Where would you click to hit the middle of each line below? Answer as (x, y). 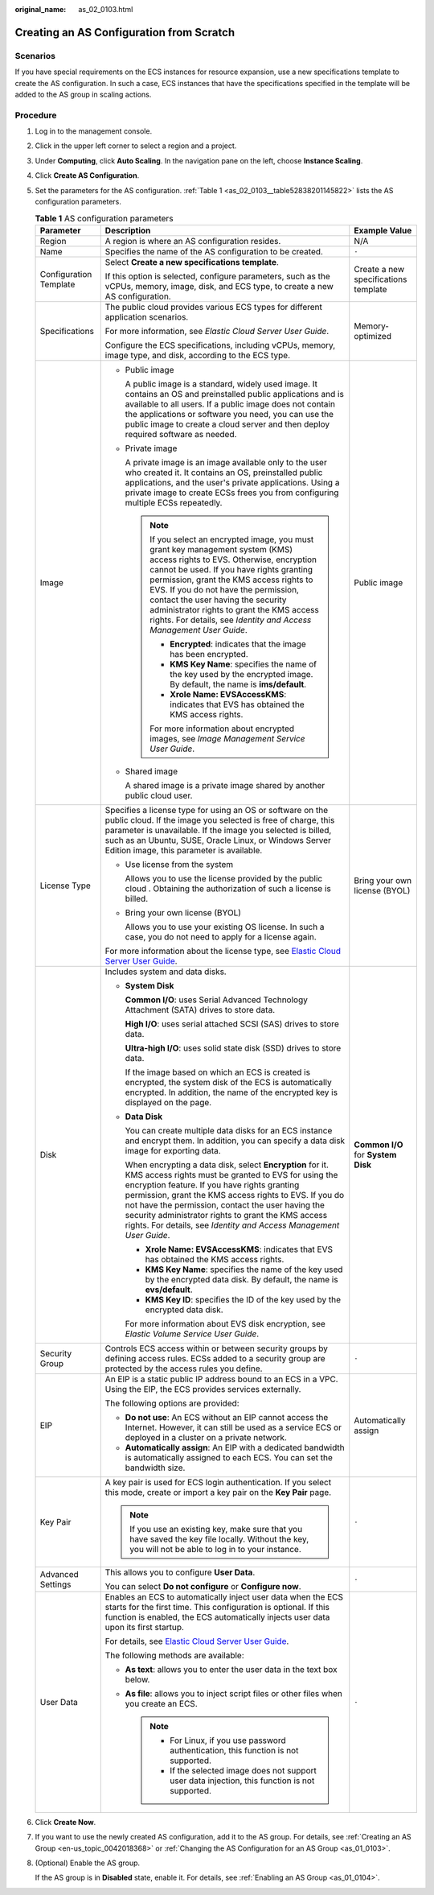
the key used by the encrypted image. (242, 674)
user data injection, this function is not (242, 1781)
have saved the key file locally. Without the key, (219, 1539)
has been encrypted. (209, 654)
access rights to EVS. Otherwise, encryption (233, 559)
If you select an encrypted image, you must (232, 539)
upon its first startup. (145, 1627)
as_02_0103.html (106, 9)
